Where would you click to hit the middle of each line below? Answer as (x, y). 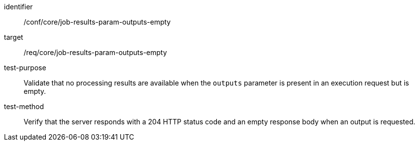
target (14, 37)
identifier (18, 7)
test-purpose (25, 68)
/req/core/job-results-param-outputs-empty (95, 52)
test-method (24, 106)
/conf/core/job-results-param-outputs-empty (97, 22)
